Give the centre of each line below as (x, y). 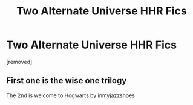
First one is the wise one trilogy (67, 81)
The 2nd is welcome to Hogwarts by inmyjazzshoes (70, 95)
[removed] (19, 62)
